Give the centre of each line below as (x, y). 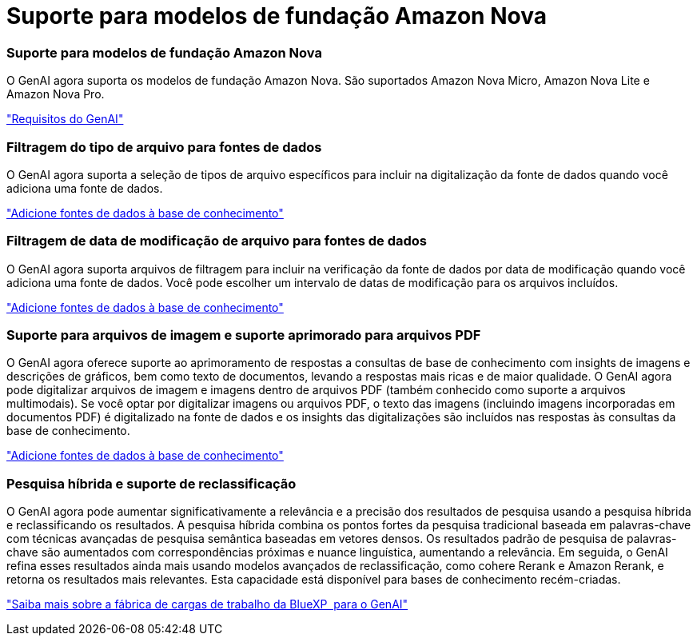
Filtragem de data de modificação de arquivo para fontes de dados (217, 241)
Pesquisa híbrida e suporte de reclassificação (151, 483)
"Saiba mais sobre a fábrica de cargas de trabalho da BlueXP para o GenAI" (207, 604)
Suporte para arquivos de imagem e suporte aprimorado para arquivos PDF (244, 335)
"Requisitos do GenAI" (65, 119)
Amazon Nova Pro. (56, 94)
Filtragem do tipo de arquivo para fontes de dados (164, 147)
